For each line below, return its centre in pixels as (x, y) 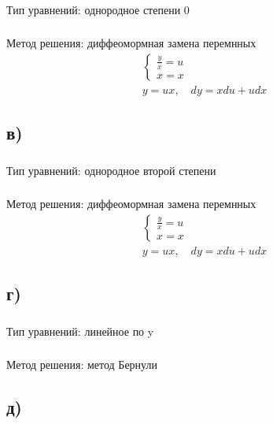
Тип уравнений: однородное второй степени (111, 170)
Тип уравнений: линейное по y (80, 331)
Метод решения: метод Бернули (82, 364)
